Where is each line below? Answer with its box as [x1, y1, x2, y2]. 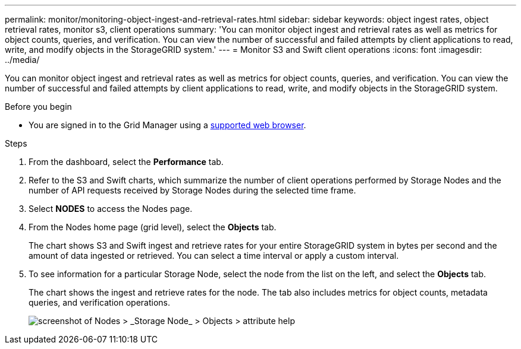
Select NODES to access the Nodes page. [29, 204, 193, 214]
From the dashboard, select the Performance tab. [29, 157, 224, 167]
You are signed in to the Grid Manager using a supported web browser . [29, 120, 306, 130]
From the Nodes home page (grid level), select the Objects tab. [29, 222, 277, 232]
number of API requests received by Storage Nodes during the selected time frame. [29, 185, 356, 195]
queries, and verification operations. [29, 297, 170, 307]
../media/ [5, 55, 40, 65]
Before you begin [5, 101, 72, 112]
